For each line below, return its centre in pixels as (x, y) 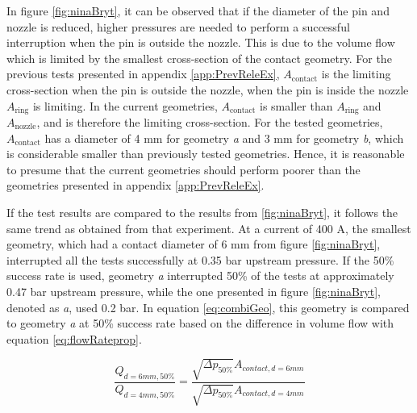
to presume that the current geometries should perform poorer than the (183, 169)
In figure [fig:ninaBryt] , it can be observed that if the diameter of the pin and (198, 10)
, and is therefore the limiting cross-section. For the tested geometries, (210, 122)
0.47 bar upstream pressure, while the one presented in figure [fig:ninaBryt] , (194, 291)
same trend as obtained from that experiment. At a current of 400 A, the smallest (209, 228)
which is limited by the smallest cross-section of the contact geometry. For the (199, 58)
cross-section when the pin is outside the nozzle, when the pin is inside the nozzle (208, 89)
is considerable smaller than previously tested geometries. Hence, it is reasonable (206, 154)
